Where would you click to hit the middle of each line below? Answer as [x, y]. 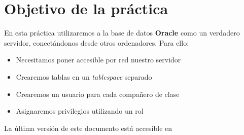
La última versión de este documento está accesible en [88, 128]
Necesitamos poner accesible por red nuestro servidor [98, 60]
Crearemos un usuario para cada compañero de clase [98, 94]
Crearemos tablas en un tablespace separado [84, 76]
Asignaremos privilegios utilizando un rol [80, 111]
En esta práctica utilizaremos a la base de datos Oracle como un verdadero [122, 33]
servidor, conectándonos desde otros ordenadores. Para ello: [97, 42]
